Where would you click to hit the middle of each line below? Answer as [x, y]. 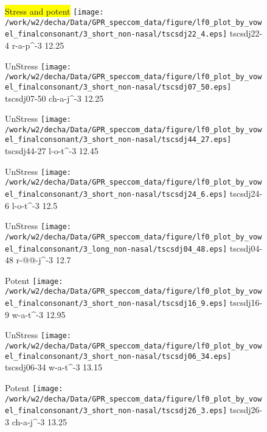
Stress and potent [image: [54, 11]
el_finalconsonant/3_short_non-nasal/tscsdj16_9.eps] [116, 304]
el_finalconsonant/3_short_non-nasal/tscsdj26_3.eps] [116, 411]
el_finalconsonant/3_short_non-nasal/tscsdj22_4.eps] [116, 34]
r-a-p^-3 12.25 [38, 45]
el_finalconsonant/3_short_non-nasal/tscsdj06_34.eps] [118, 356]
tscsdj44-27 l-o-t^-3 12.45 [52, 151]
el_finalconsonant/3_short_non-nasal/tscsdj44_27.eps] [118, 140]
